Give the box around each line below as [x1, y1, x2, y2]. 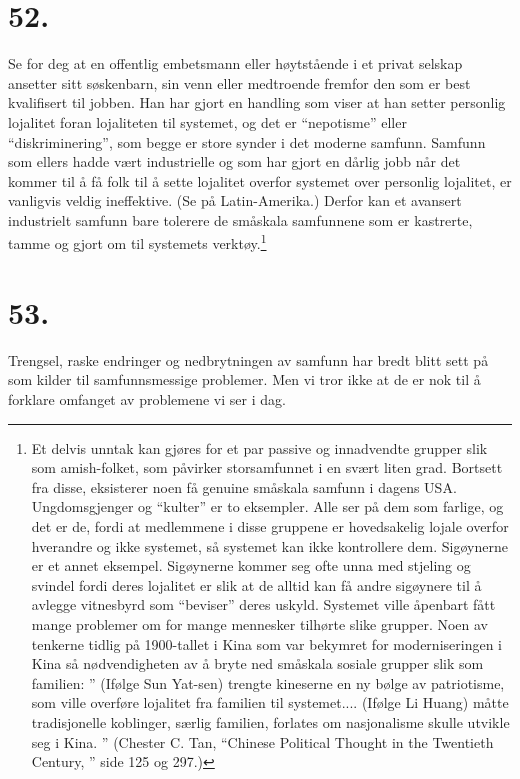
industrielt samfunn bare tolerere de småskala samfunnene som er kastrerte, [8, 209, 473, 230]
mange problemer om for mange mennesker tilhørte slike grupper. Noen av [31, 613, 488, 634]
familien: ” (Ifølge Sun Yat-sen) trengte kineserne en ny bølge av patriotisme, [31, 672, 505, 693]
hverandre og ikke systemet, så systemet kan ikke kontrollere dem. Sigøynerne [31, 535, 508, 556]
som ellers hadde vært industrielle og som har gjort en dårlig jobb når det [8, 151, 461, 172]
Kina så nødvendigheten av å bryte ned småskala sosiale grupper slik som [31, 653, 484, 674]
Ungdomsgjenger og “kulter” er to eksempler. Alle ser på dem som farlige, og [31, 496, 504, 517]
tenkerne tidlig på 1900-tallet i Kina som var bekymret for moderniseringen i [31, 633, 502, 654]
